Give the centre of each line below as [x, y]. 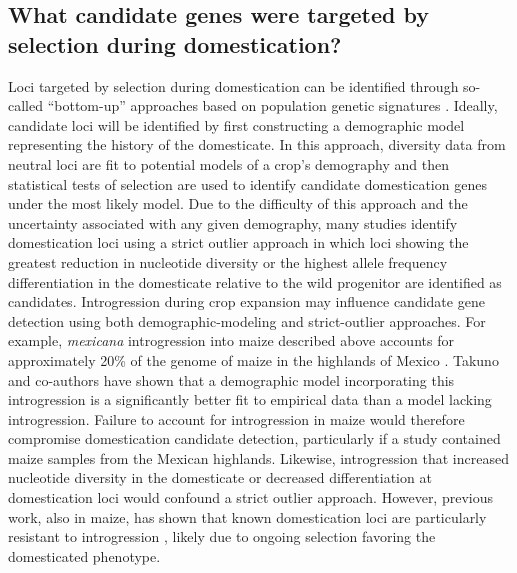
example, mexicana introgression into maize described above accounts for [231, 340]
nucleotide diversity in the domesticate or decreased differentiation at [220, 477]
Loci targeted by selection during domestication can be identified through [233, 85]
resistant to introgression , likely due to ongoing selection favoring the [222, 536]
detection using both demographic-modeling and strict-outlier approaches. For [247, 320]
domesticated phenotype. [84, 555]
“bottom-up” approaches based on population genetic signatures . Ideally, [272, 105]
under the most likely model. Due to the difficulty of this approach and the [238, 203]
